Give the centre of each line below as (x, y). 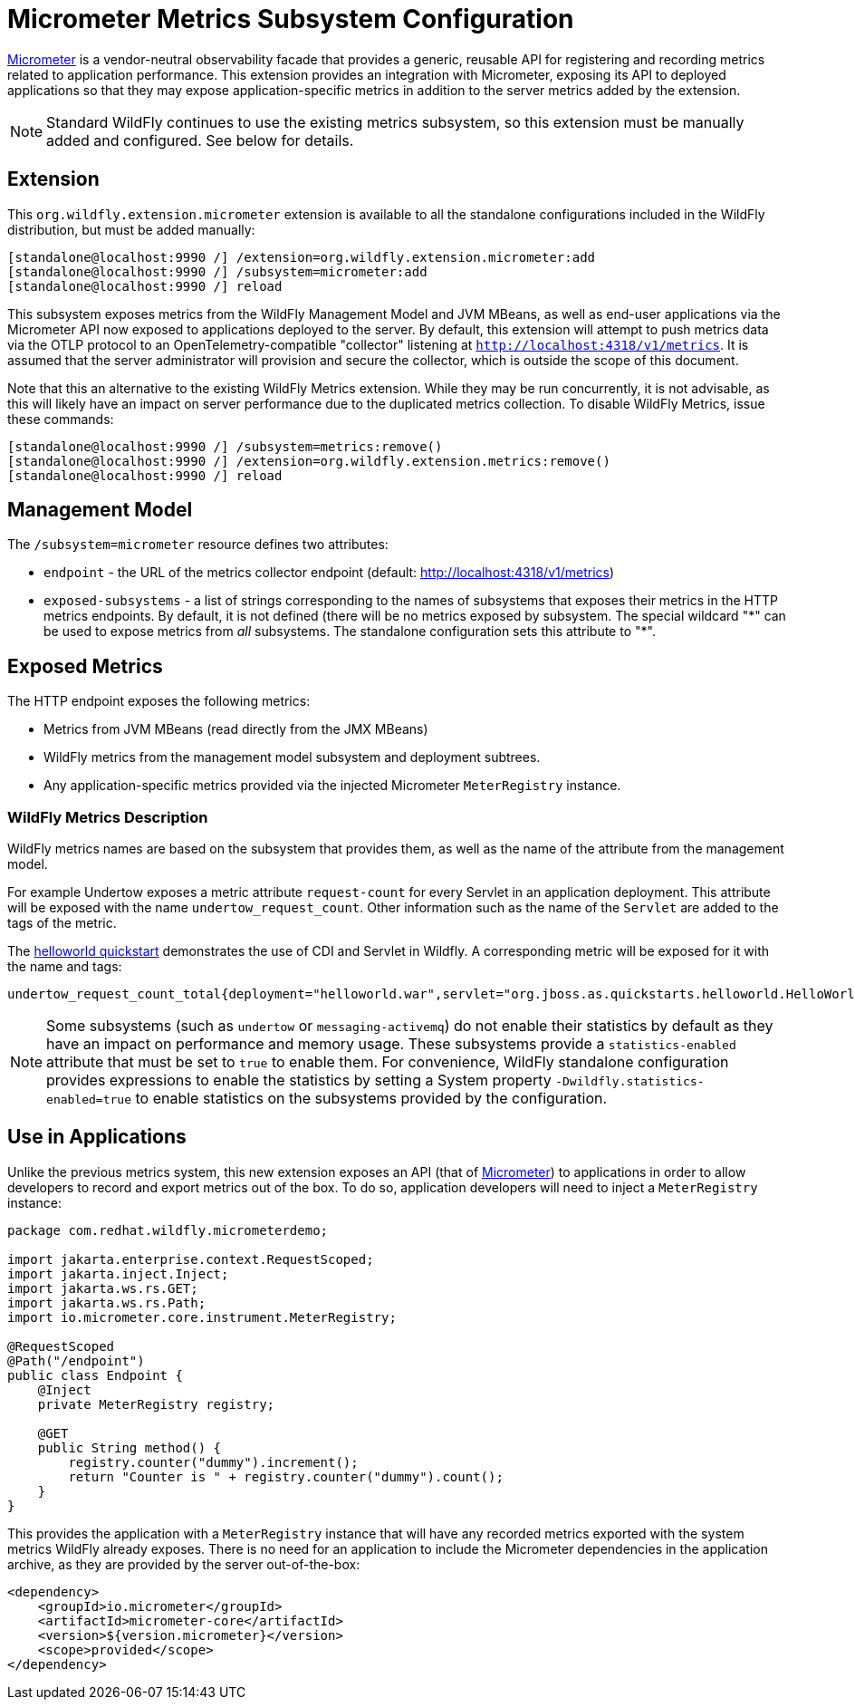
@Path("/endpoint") (76, 1360)
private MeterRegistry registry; (156, 1404)
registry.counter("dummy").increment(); (213, 1462)
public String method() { (130, 1447)
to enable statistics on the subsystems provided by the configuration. (371, 1099)
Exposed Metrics (85, 666)
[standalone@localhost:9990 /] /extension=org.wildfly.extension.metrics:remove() (309, 461)
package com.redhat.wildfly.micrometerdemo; (168, 1230)
